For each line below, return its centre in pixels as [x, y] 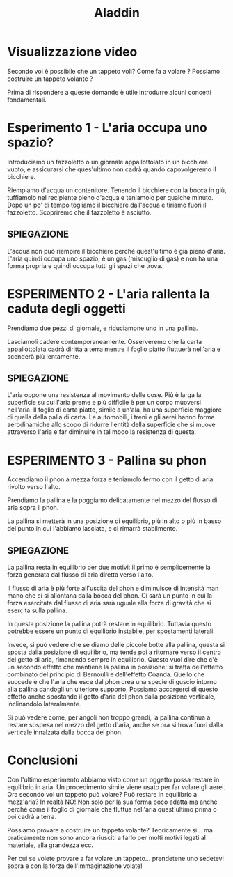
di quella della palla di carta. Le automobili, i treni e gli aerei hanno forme [111, 417]
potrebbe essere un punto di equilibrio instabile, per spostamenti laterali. [111, 631]
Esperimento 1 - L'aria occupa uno [107, 128]
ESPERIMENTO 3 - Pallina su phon [107, 460]
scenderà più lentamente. [44, 356]
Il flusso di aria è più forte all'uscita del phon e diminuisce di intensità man [113, 588]
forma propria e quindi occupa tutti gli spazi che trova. [85, 265]
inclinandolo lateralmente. [44, 704]
